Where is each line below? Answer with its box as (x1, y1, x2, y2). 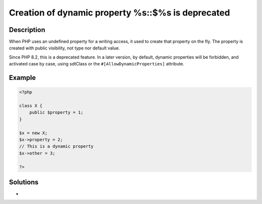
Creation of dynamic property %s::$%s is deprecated (9, 7, 230, 18)
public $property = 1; (29, 110, 83, 115)
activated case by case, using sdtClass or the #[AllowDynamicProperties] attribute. (9, 61, 184, 67)
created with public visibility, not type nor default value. (9, 45, 120, 51)
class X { (19, 103, 43, 109)
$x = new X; (19, 130, 48, 136)
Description (9, 26, 46, 34)
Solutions (9, 178, 39, 186)
